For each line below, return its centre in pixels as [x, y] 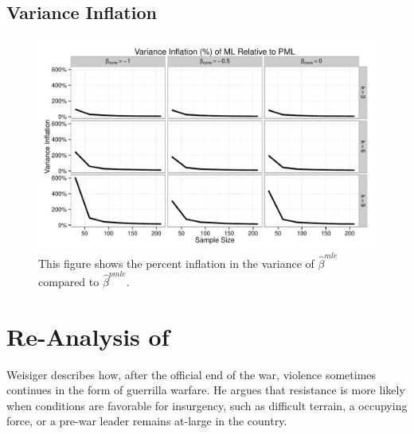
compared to [69, 281]
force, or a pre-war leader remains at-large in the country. [147, 421]
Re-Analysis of [88, 336]
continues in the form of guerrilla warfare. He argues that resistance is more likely [206, 390]
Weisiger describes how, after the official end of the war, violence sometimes [191, 374]
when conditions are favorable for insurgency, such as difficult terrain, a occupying [207, 405]
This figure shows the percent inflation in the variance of [176, 263]
